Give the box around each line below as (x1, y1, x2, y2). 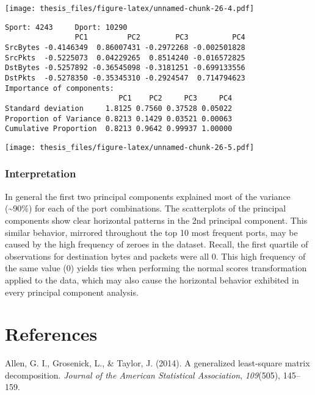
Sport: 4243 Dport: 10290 (5, 23, 128, 32)
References (5, 321, 98, 346)
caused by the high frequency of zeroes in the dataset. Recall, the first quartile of (5, 238, 308, 251)
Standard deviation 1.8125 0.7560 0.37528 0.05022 (5, 104, 233, 113)
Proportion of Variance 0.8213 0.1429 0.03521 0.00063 (5, 114, 233, 123)
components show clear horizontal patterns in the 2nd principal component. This (5, 213, 308, 226)
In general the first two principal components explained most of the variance (5, 190, 291, 202)
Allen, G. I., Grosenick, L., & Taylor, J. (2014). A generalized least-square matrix (5, 357, 310, 369)
